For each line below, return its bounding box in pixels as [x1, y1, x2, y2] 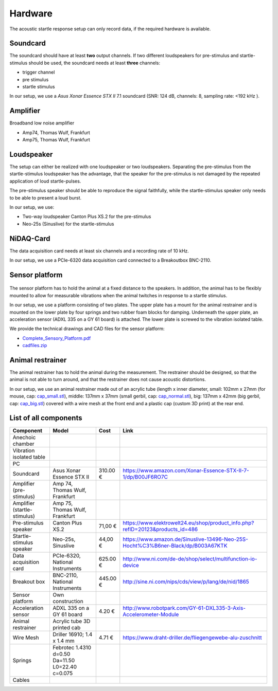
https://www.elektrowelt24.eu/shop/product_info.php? [123, 519, 254, 526]
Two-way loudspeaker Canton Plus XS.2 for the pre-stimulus [22, 213, 151, 220]
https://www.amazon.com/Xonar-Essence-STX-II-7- [123, 467, 249, 474]
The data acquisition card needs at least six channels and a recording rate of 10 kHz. [9, 247, 189, 254]
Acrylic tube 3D [52, 617, 91, 625]
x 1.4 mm [52, 637, 75, 644]
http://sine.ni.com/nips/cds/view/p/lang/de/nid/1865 [123, 578, 249, 585]
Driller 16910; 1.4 [52, 630, 93, 638]
